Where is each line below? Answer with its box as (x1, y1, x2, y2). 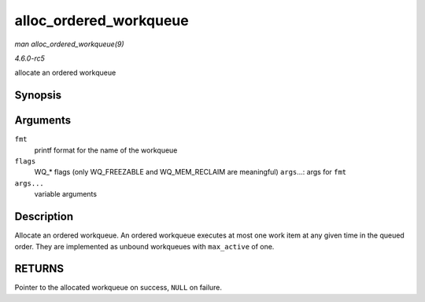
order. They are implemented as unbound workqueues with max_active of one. (14, 241, 275, 251)
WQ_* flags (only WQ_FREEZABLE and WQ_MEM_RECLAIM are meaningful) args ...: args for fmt (34, 168, 347, 177)
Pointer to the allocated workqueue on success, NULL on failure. (14, 283, 223, 293)
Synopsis (14, 89, 62, 102)
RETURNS (14, 262, 65, 275)
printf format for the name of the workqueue (34, 145, 178, 155)
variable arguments (34, 190, 98, 199)
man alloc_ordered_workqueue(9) (14, 39, 125, 49)
